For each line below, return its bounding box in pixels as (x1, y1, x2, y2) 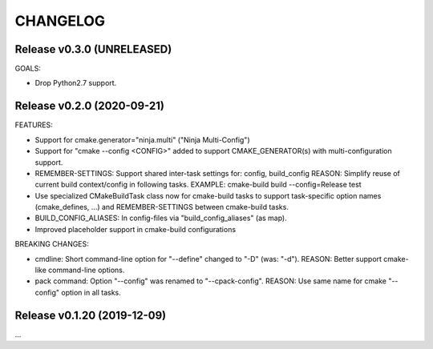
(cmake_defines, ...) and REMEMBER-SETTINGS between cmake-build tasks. (34, 203, 289, 212)
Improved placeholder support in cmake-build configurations (34, 224, 237, 234)
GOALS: (14, 64, 42, 74)
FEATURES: (14, 120, 54, 130)
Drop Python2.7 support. (34, 78, 117, 88)
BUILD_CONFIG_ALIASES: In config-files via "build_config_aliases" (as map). (34, 213, 288, 223)
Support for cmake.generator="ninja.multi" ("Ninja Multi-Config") (34, 134, 250, 144)
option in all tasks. (61, 287, 122, 297)
